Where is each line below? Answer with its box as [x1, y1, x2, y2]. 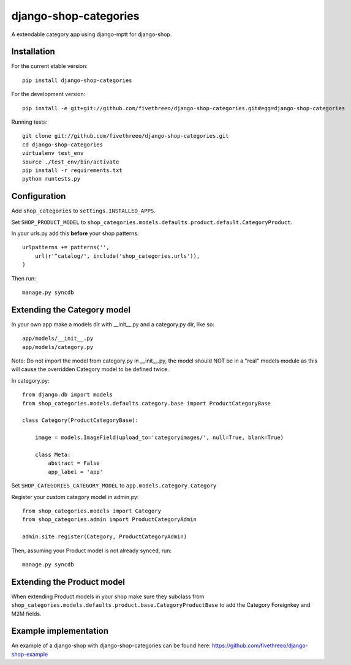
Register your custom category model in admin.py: [11, 493, 139, 500]
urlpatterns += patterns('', [22, 244, 110, 251]
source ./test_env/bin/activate [22, 158, 119, 165]
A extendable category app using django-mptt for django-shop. [11, 31, 172, 38]
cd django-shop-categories [22, 141, 104, 148]
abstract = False [48, 460, 100, 467]
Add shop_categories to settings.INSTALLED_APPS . [11, 207, 156, 214]
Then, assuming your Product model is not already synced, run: [11, 547, 172, 554]
